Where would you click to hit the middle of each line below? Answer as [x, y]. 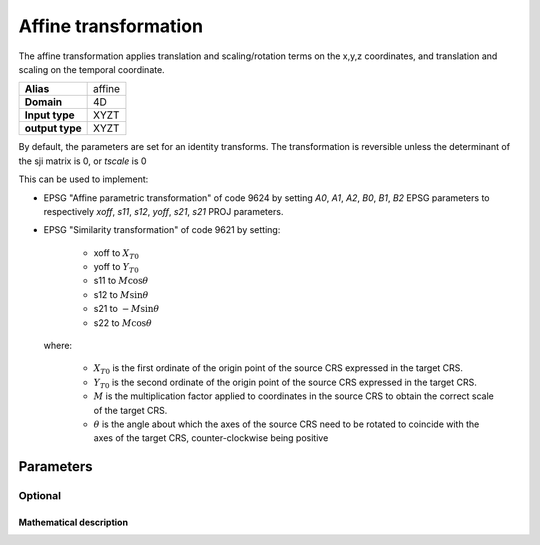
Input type [49, 115]
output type [53, 128]
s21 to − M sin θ [126, 309]
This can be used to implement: [83, 179]
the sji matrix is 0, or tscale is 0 [82, 161]
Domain [43, 102]
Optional [40, 496]
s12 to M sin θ [121, 294]
